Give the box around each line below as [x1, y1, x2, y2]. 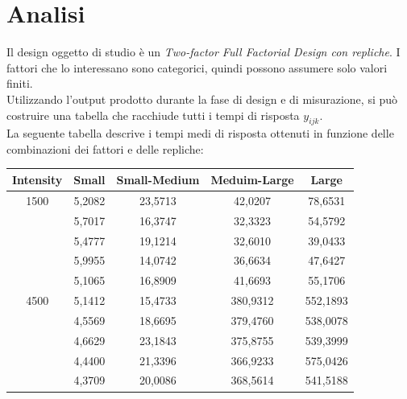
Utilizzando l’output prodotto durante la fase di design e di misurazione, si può [6, 90, 398, 107]
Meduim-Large [210, 171, 294, 187]
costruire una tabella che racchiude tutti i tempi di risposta [6, 106, 300, 123]
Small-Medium [116, 171, 200, 187]
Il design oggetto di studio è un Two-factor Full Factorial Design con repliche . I [6, 43, 401, 60]
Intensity [12, 171, 63, 187]
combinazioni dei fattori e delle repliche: [6, 140, 204, 157]
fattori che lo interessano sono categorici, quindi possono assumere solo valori [6, 59, 388, 76]
